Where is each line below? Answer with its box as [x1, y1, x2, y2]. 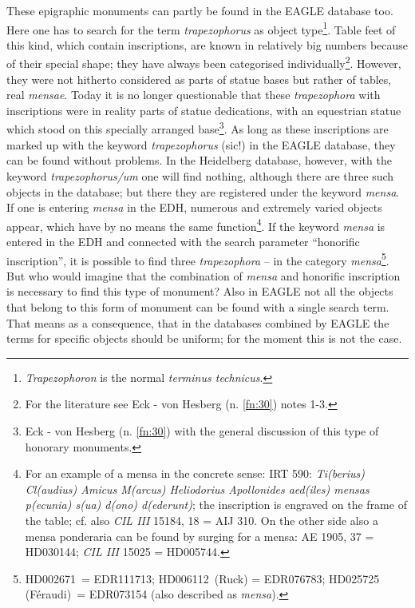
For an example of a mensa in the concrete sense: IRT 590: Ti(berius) [25, 465, 366, 482]
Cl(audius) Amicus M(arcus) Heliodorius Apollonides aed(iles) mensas [25, 480, 370, 497]
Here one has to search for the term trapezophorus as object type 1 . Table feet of [6, 18, 396, 38]
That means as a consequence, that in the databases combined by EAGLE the [6, 314, 389, 331]
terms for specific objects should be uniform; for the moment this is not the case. [6, 330, 402, 347]
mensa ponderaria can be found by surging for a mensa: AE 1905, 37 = [25, 527, 374, 544]
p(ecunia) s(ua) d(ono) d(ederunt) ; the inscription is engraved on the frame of [25, 496, 407, 513]
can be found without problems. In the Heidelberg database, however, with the [6, 152, 392, 169]
